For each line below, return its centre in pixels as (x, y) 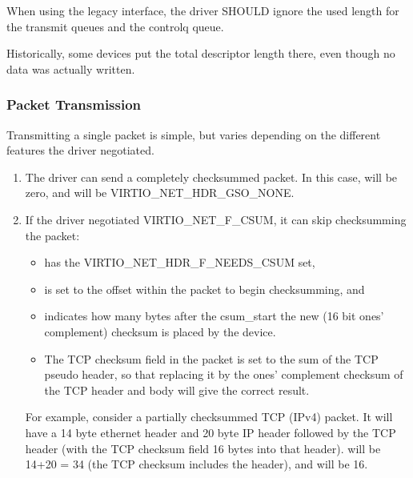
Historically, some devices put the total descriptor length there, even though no (201, 53)
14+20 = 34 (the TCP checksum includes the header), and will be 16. (196, 464)
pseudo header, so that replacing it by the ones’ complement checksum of (224, 374)
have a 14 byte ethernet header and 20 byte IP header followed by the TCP (211, 432)
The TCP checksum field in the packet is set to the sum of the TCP (211, 358)
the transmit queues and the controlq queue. (115, 26)
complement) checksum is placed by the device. (160, 331)
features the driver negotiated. (80, 150)
